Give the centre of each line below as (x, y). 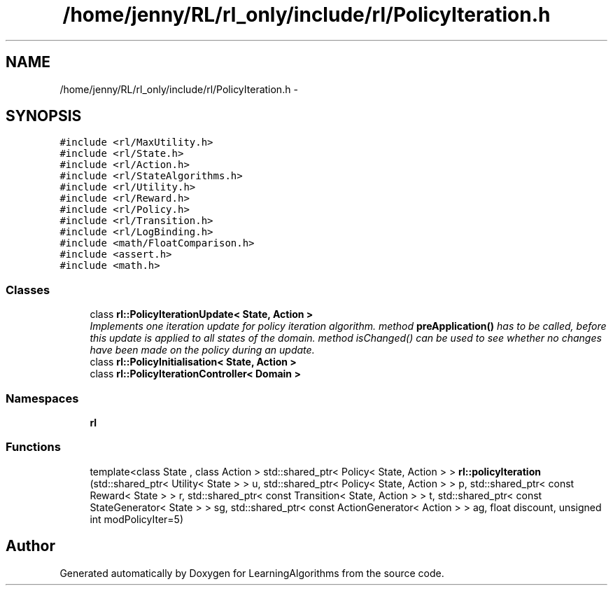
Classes (28, 290)
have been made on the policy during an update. (202, 350)
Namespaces (42, 398)
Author (30, 546)
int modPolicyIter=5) (137, 519)
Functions (33, 447)
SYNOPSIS (44, 116)
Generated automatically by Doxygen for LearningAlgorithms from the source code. (252, 573)
